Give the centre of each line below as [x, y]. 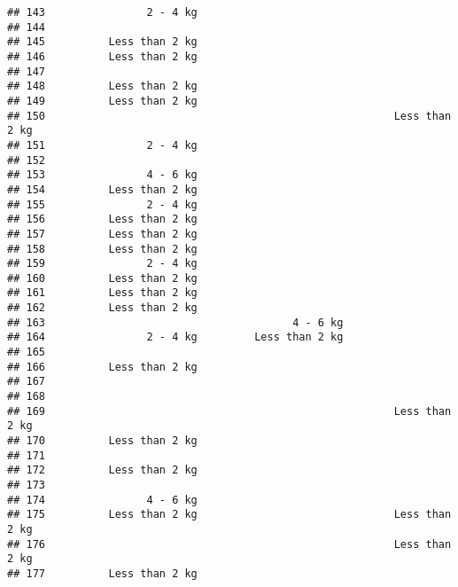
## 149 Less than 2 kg [102, 101]
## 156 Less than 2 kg [102, 219]
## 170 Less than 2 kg [102, 441]
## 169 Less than [229, 411]
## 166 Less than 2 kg [102, 367]
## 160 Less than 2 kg [102, 278]
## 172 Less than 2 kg [102, 470]
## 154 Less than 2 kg [102, 189]
